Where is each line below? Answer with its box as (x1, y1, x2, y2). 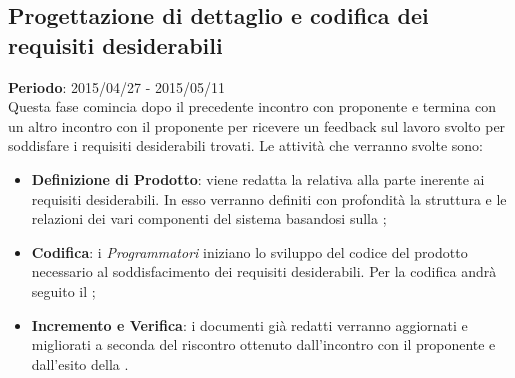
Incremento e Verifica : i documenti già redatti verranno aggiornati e (31, 314, 468, 335)
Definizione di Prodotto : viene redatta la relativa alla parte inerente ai (31, 168, 485, 189)
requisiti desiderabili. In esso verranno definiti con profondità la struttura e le (31, 188, 507, 209)
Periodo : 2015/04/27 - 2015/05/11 (8, 76, 226, 97)
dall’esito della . (31, 353, 129, 374)
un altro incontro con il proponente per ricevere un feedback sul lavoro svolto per (8, 115, 506, 136)
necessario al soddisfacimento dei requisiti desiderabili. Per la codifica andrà (31, 261, 497, 282)
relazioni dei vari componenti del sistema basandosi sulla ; (31, 208, 387, 229)
